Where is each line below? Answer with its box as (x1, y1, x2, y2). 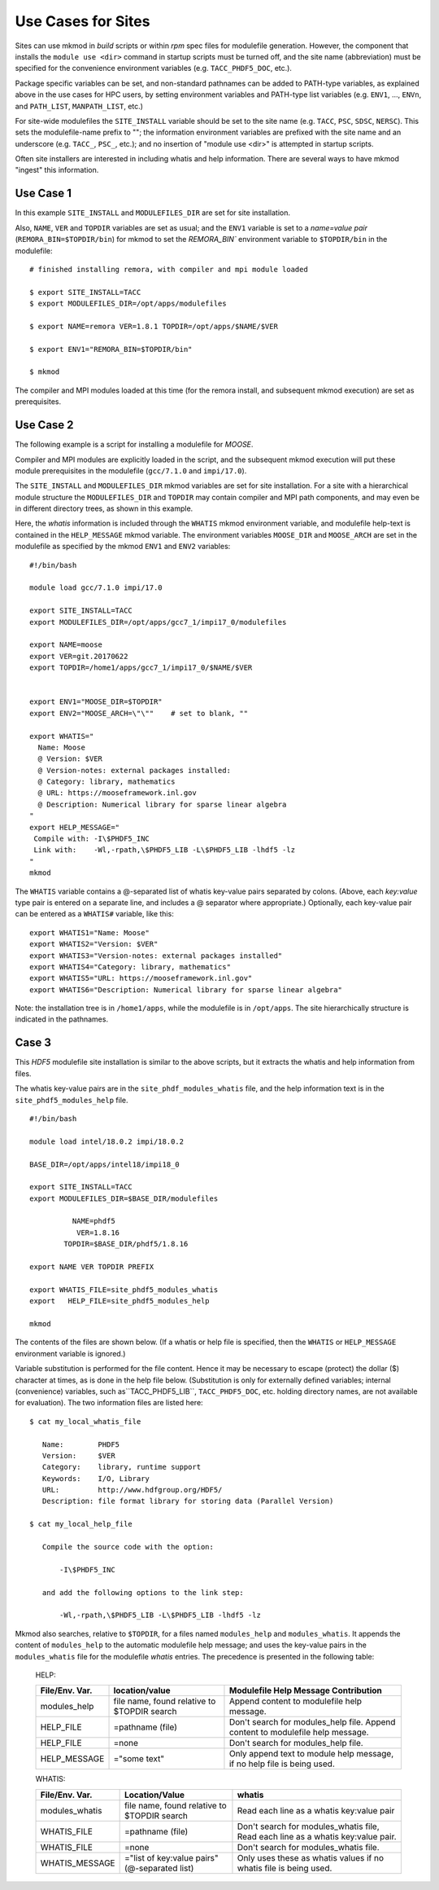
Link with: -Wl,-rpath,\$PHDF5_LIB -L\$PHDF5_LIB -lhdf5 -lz (33, 846, 296, 855)
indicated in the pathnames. (15, 1014, 109, 1024)
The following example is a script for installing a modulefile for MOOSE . (15, 440, 254, 450)
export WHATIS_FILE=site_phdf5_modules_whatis (29, 1285, 219, 1294)
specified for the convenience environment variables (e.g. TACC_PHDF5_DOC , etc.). (15, 64, 293, 73)
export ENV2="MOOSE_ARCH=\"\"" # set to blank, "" (29, 709, 248, 718)
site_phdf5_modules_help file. (15, 1095, 128, 1105)
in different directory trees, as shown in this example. (15, 503, 193, 513)
